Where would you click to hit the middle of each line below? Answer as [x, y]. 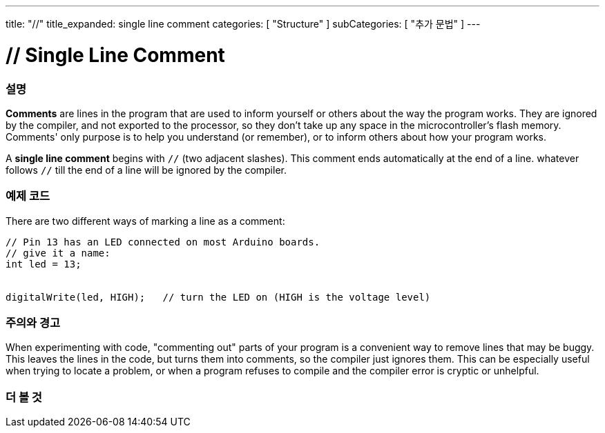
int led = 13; [44, 264]
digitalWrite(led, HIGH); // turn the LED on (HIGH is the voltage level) [218, 297]
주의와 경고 [33, 323]
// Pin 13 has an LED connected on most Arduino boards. [163, 242]
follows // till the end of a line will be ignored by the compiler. [146, 170]
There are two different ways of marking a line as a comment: [145, 221]
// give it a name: [58, 253]
